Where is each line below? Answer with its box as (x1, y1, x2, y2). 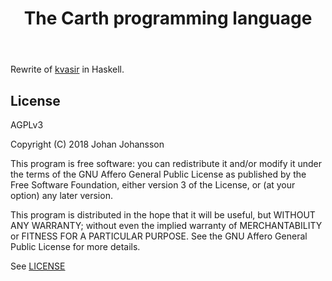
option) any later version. (10, 190, 113, 201)
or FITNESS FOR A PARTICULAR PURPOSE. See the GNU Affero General (10, 230, 308, 242)
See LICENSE (10, 260, 66, 272)
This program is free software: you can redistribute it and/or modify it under (10, 158, 322, 169)
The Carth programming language (23, 7, 313, 30)
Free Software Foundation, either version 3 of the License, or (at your (10, 179, 296, 191)
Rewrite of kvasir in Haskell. (10, 63, 125, 76)
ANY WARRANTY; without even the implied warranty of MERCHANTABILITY (10, 220, 323, 231)
